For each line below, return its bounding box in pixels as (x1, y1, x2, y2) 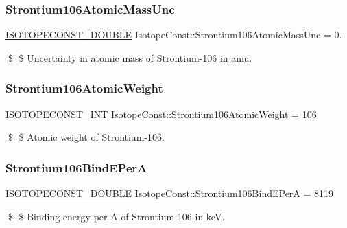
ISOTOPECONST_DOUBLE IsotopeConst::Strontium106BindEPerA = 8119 (5, 186, 334, 201)
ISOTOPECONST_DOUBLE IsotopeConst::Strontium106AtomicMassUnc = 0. (5, 27, 342, 42)
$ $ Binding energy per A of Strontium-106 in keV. (8, 209, 225, 223)
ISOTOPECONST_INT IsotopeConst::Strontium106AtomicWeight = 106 (5, 106, 317, 121)
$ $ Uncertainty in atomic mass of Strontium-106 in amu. (8, 50, 252, 65)
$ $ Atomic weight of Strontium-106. (8, 130, 165, 144)
